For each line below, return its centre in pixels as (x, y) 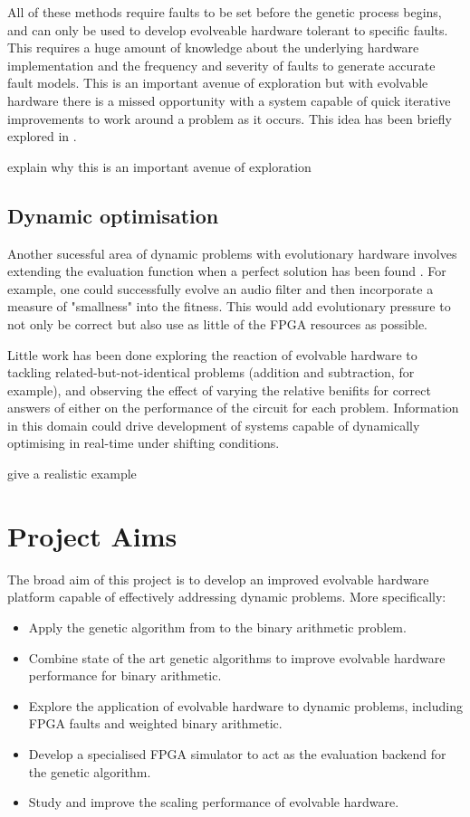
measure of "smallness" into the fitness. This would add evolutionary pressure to (229, 306)
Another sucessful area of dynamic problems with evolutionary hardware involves (232, 253)
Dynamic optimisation (113, 215)
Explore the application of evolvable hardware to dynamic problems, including (246, 705)
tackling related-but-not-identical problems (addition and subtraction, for (211, 372)
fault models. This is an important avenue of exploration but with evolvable (218, 83)
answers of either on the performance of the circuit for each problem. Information (233, 408)
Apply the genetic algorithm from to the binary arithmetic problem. (217, 627)
